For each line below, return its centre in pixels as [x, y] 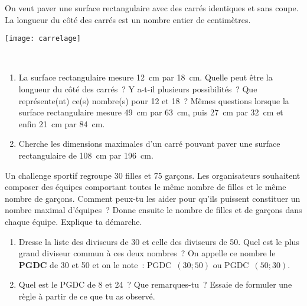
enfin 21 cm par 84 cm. [62, 123]
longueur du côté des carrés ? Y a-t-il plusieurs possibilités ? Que [138, 89]
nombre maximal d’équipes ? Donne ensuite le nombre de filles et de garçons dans [153, 210]
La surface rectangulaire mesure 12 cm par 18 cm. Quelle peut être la [146, 77]
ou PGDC [231, 264]
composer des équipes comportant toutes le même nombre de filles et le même [146, 187]
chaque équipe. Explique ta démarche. [74, 221]
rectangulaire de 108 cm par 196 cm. [86, 155]
